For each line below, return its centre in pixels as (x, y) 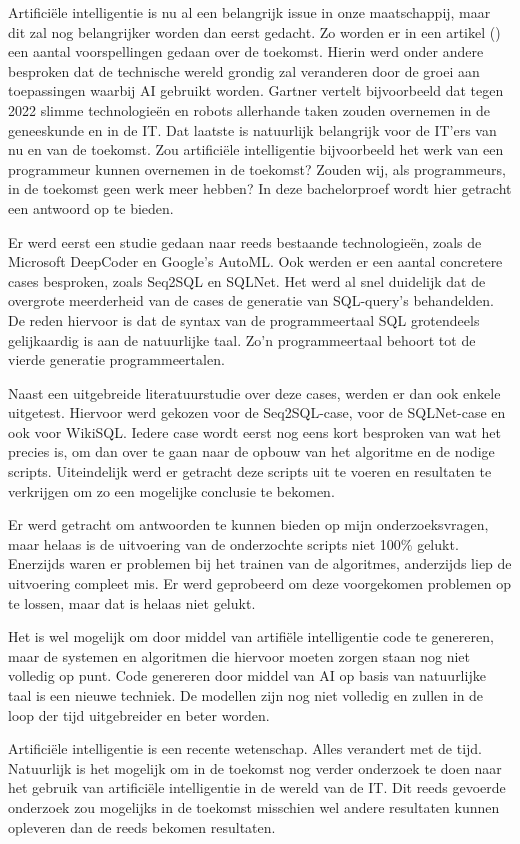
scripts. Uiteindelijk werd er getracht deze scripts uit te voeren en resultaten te (250, 471)
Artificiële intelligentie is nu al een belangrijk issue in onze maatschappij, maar (249, 12)
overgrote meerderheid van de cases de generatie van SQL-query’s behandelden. (251, 300)
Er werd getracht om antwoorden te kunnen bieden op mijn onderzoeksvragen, (248, 524)
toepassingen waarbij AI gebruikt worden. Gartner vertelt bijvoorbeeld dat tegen (256, 90)
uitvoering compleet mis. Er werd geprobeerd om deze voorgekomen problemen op (259, 583)
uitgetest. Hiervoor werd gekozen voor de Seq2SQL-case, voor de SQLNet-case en (257, 412)
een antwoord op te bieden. (91, 207)
